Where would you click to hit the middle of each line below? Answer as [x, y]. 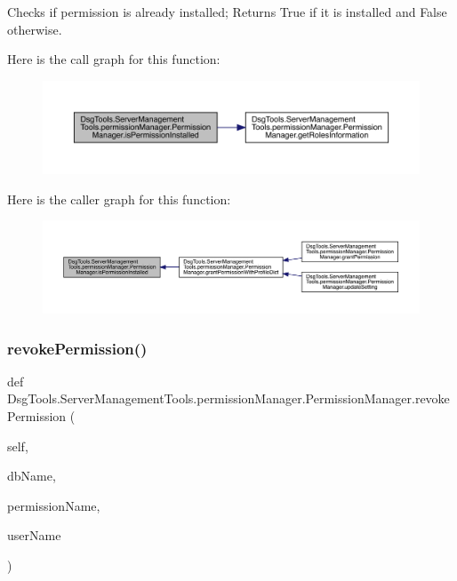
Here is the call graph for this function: [114, 59]
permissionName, [54, 505]
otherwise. [35, 29]
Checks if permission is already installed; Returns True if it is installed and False [227, 12]
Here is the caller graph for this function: [119, 199]
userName [34, 535]
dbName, [32, 476]
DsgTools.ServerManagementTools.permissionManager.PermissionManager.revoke [228, 398]
